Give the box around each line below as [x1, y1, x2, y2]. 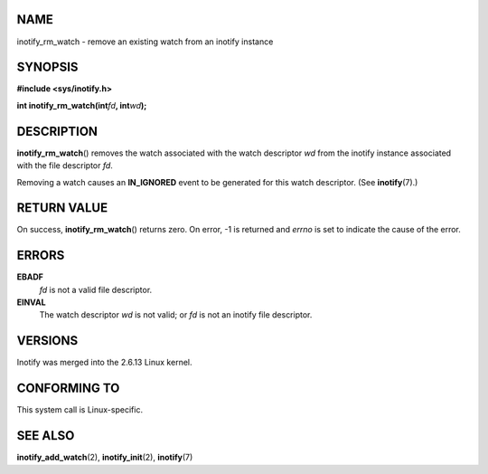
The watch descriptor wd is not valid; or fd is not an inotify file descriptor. [39, 309, 313, 320]
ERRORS [16, 248, 65, 263]
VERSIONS [16, 333, 79, 348]
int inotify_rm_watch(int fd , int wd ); [16, 100, 147, 110]
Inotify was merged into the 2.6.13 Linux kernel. [16, 357, 192, 368]
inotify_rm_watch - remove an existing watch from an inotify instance [16, 36, 274, 47]
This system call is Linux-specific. [16, 404, 144, 415]
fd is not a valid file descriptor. [39, 284, 153, 295]
